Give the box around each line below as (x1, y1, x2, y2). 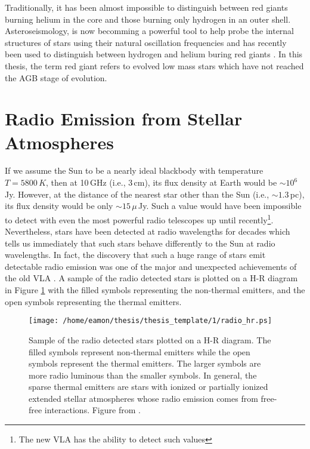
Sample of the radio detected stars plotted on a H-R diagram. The (29, 333, 271, 346)
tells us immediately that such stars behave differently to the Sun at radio (5, 236, 275, 249)
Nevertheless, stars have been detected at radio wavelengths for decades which (5, 225, 290, 238)
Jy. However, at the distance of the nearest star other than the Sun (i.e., (5, 187, 269, 200)
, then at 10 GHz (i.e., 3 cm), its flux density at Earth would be (46, 176, 277, 189)
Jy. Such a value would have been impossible (138, 199, 302, 212)
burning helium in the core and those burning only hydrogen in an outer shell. (5, 13, 291, 25)
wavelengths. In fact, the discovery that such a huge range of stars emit (5, 248, 266, 261)
